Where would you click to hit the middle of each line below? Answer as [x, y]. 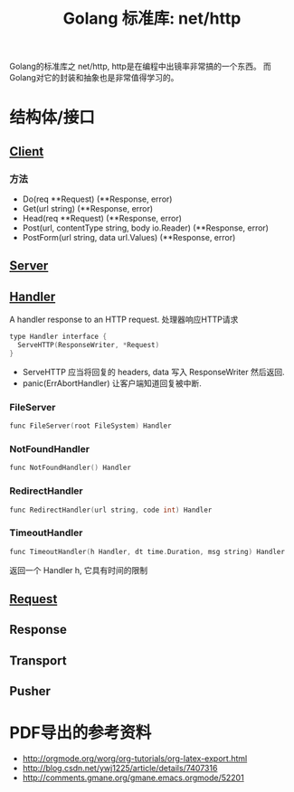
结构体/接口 [52, 118]
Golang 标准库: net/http [152, 19]
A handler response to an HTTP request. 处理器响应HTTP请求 [124, 320]
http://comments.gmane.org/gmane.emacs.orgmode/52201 [133, 778]
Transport [38, 660]
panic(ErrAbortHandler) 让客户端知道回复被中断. [112, 383]
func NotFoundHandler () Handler [70, 468]
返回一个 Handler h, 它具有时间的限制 [79, 570]
